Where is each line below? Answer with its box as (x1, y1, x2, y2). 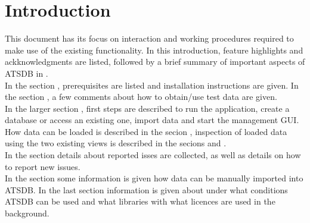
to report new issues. (5, 160, 80, 172)
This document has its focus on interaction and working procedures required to (5, 32, 294, 45)
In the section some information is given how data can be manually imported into (5, 172, 303, 184)
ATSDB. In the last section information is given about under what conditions (5, 183, 288, 196)
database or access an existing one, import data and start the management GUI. (5, 114, 299, 126)
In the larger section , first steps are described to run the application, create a (5, 102, 290, 114)
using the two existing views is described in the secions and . (5, 137, 227, 149)
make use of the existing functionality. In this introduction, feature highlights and (5, 43, 303, 56)
